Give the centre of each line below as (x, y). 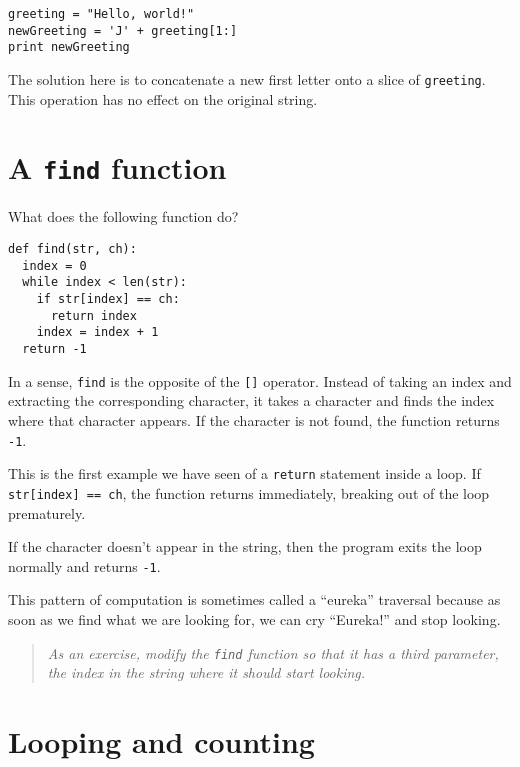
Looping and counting (161, 741)
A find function (117, 167)
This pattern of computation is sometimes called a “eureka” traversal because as (254, 599)
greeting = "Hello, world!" (101, 14)
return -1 (54, 349)
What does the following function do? (123, 216)
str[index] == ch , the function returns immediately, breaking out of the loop (249, 492)
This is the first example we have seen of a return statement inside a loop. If (244, 473)
